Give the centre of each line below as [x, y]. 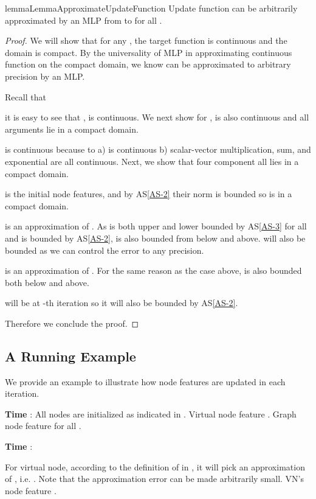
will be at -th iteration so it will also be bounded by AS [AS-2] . [122, 303]
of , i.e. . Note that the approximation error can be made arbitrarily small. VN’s [155, 479]
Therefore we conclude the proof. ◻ [72, 323]
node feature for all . [43, 426]
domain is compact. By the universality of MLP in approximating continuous [149, 52]
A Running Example [70, 356]
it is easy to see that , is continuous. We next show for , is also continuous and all [157, 117]
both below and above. [47, 282]
